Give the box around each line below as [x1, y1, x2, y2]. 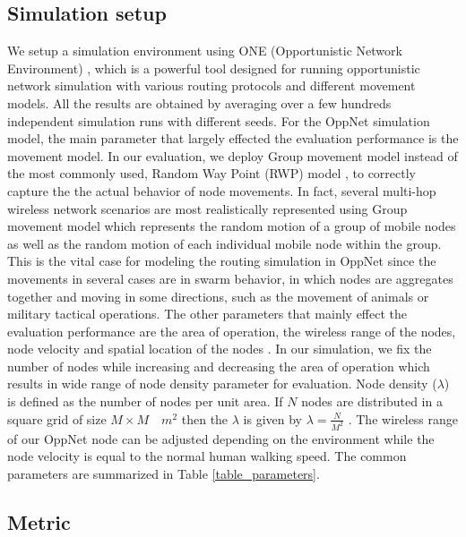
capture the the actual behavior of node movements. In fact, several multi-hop [7, 181, 436, 200]
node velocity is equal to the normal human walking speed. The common [7, 447, 407, 465]
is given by [243, 409, 302, 428]
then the [181, 409, 229, 428]
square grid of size [7, 409, 107, 428]
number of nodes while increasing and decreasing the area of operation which [7, 356, 430, 375]
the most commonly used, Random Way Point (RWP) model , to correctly [7, 164, 417, 183]
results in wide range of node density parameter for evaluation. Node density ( [7, 374, 437, 393]
